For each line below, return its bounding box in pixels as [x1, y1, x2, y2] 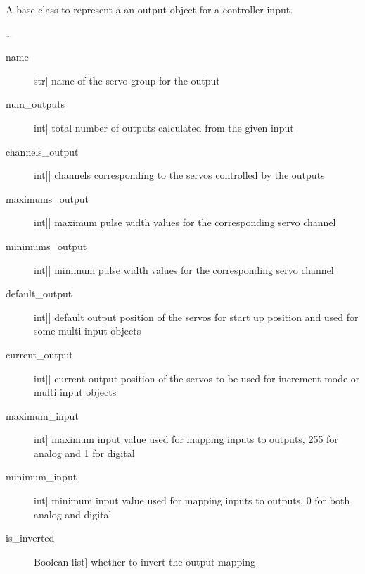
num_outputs [6, 96, 65, 111]
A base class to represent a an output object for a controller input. [6, 2, 293, 16]
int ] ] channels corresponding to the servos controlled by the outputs [34, 168, 325, 182]
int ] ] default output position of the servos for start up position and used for [34, 309, 359, 324]
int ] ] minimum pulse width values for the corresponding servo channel [34, 262, 334, 277]
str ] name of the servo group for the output [34, 73, 220, 87]
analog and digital [34, 506, 112, 521]
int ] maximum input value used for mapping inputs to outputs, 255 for [34, 432, 338, 447]
